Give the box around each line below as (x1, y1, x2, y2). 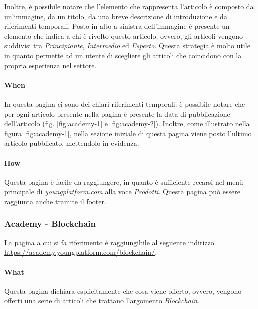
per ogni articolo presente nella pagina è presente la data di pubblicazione (4, 108, 230, 119)
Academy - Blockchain (4, 217, 96, 230)
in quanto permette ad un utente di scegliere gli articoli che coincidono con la (4, 50, 242, 60)
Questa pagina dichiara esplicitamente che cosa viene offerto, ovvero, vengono (4, 285, 242, 296)
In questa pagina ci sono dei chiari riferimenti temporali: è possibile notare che (4, 98, 245, 109)
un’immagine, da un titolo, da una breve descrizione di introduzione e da (4, 11, 227, 21)
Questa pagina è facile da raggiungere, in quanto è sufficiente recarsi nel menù (4, 176, 243, 187)
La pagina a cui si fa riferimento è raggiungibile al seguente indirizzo (4, 237, 214, 247)
